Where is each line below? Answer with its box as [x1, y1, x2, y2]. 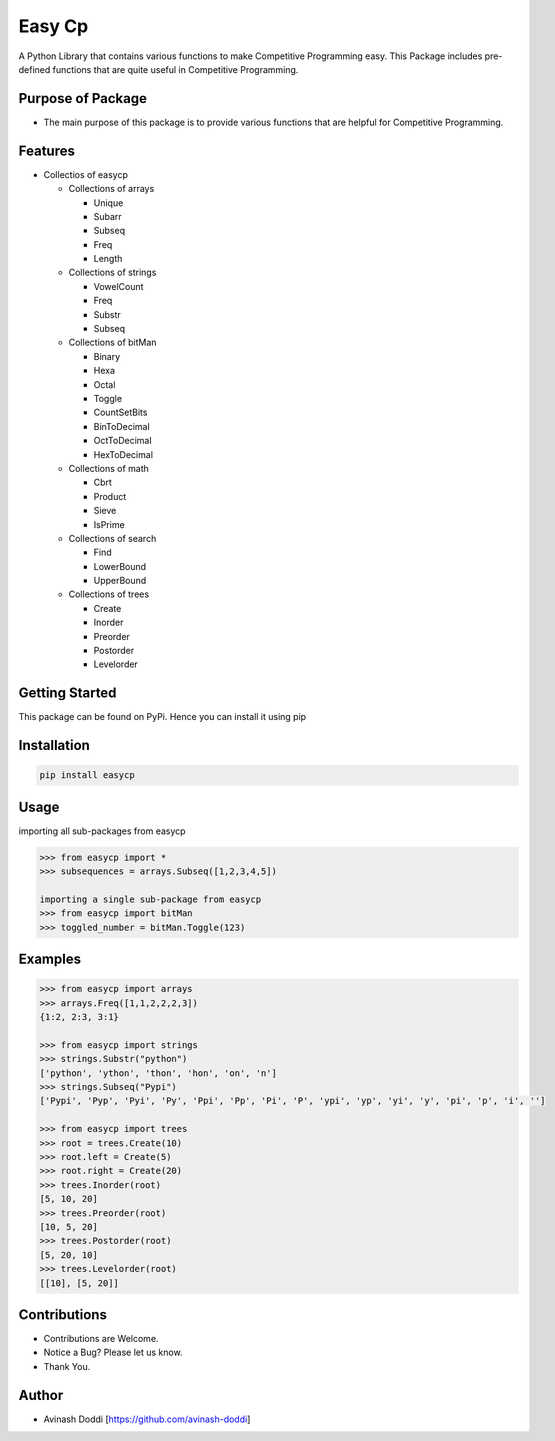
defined [18, 63, 51, 75]
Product [93, 490, 127, 502]
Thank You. [43, 1360, 91, 1372]
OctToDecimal [93, 435, 152, 447]
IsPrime [93, 518, 125, 530]
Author [18, 1386, 64, 1404]
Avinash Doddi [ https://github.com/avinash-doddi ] [43, 1413, 251, 1425]
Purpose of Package [18, 90, 147, 107]
